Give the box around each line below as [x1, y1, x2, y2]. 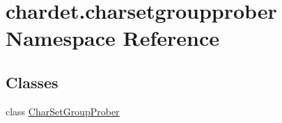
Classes [6, 71, 58, 92]
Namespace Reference [6, 24, 219, 52]
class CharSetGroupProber [6, 104, 120, 118]
